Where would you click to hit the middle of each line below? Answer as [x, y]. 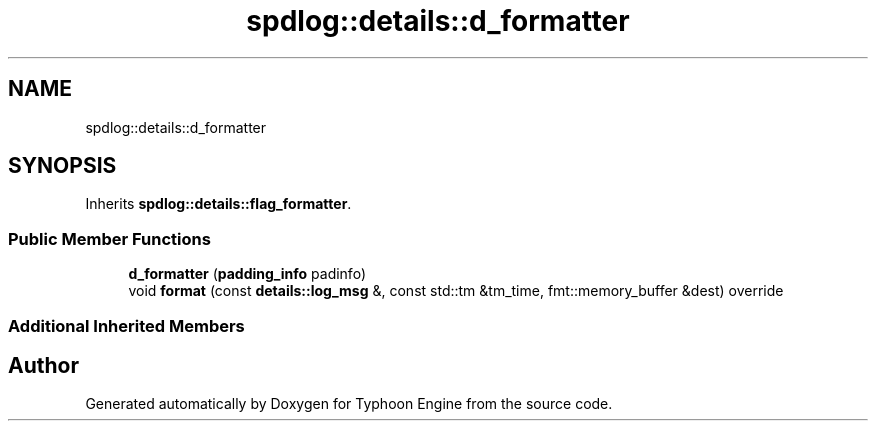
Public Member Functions [109, 238]
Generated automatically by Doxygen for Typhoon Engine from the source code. [349, 404]
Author [43, 365]
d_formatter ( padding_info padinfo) [247, 274]
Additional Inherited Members [126, 325]
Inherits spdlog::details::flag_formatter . [218, 204]
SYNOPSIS [62, 166]
